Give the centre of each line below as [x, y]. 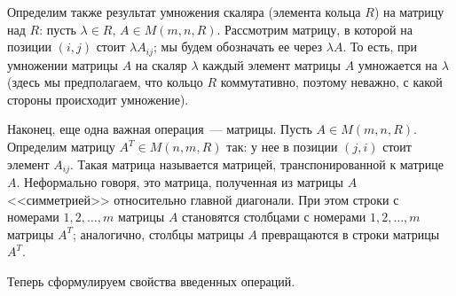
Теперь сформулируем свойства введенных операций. [151, 281]
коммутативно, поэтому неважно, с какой [331, 82]
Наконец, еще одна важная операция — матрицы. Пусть [160, 129]
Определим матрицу [61, 147]
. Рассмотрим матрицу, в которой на [314, 29]
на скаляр [161, 64]
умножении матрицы [63, 64]
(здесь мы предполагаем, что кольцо [105, 82]
